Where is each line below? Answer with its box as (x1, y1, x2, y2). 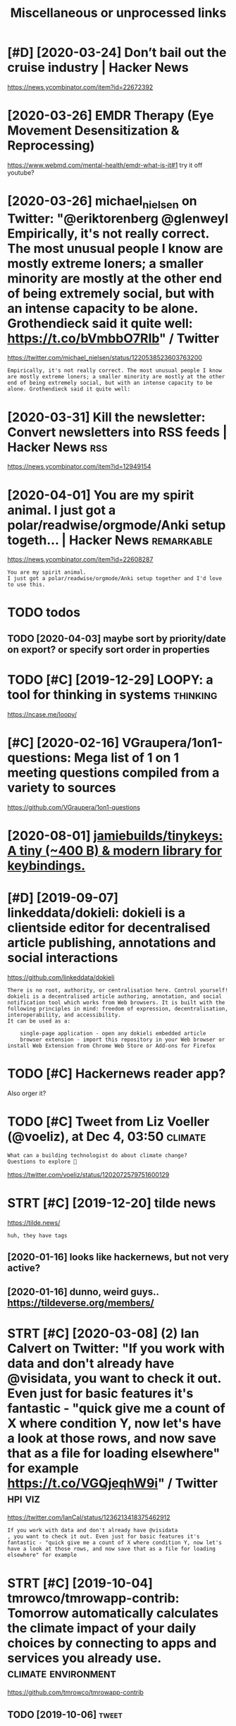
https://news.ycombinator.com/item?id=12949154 (7, 462, 151, 471)
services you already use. (7, 1650, 162, 1666)
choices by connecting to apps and (7, 1635, 217, 1651)
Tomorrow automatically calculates (7, 1605, 219, 1621)
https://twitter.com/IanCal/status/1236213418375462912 (7, 1513, 170, 1522)
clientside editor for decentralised (7, 920, 211, 936)
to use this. (7, 581, 46, 588)
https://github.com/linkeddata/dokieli (7, 973, 115, 981)
